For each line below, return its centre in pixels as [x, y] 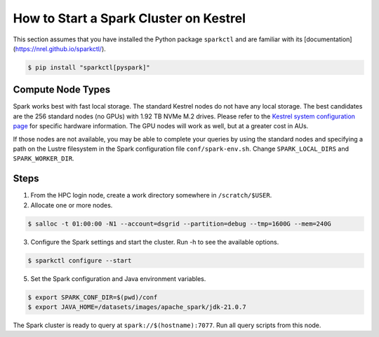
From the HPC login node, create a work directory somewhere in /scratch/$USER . [151, 195]
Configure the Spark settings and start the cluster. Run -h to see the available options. [155, 242]
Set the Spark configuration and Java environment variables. [118, 278]
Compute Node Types [62, 90]
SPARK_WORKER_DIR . [44, 158]
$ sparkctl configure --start [80, 260]
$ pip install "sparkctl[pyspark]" [89, 67]
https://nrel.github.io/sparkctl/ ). [61, 48]
